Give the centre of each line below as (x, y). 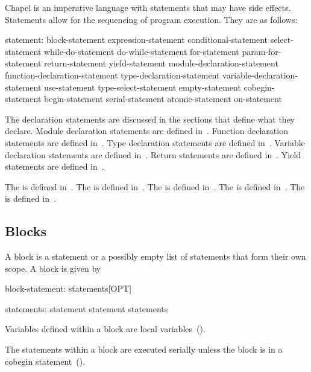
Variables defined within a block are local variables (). (105, 329)
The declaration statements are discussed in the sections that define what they (150, 119)
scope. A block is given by (53, 268)
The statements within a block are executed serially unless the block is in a (144, 349)
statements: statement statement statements (86, 308)
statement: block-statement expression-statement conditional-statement (137, 40)
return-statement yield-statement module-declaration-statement (161, 63)
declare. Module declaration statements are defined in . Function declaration (146, 131)
